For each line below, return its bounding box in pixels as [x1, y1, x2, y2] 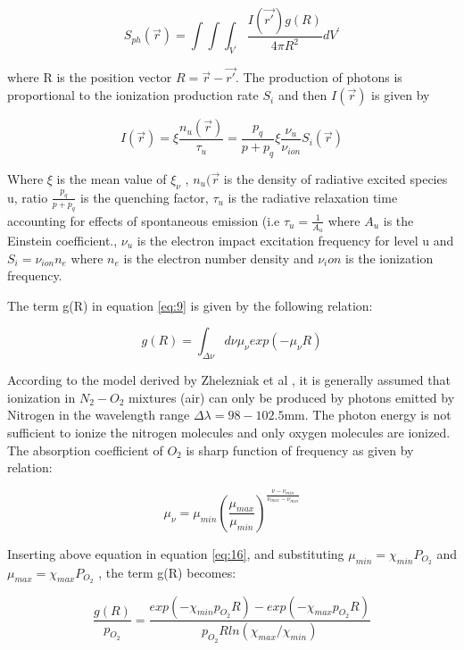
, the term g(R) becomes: [98, 562, 236, 581]
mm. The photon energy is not [284, 405, 452, 424]
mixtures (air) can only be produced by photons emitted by [128, 387, 455, 406]
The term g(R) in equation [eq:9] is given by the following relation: [7, 296, 373, 314]
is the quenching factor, [80, 187, 209, 206]
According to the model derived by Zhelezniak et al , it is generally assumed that [7, 371, 451, 389]
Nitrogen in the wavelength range [7, 405, 190, 424]
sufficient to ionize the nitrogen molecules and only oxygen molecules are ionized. [7, 422, 451, 441]
